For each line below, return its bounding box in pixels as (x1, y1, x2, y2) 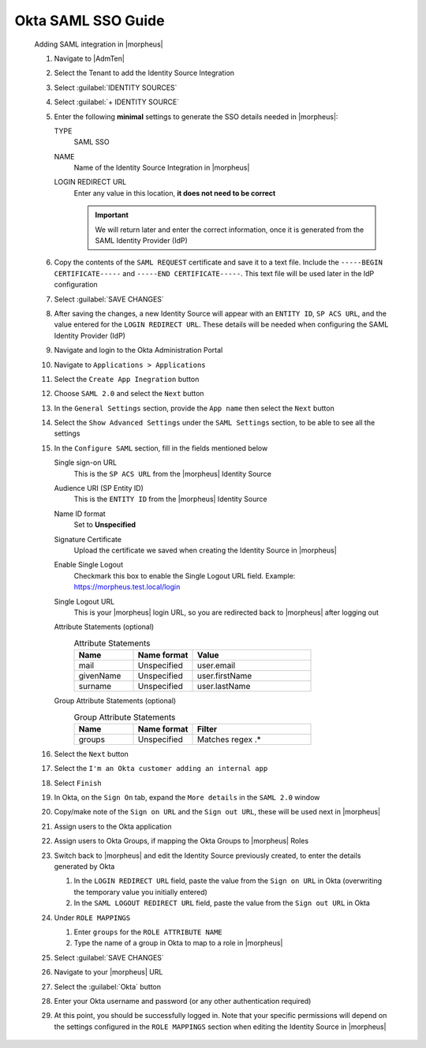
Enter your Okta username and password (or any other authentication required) (54, 996, 312, 1005)
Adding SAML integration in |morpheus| (34, 39, 163, 49)
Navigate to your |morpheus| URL (54, 968, 163, 977)
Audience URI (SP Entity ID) (54, 484, 144, 493)
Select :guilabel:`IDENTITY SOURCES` (54, 83, 177, 92)
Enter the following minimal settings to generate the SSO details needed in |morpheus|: (54, 111, 338, 122)
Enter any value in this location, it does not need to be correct (73, 188, 276, 197)
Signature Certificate (54, 534, 122, 544)
